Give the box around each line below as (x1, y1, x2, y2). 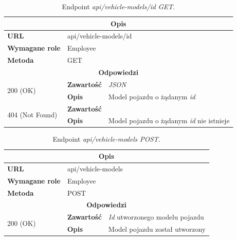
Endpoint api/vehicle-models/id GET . (62, 1, 175, 11)
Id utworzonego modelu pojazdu (108, 212, 204, 222)
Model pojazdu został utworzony (108, 224, 206, 234)
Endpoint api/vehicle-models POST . (53, 134, 161, 144)
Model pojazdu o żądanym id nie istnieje (108, 115, 230, 126)
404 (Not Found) (7, 109, 57, 119)
